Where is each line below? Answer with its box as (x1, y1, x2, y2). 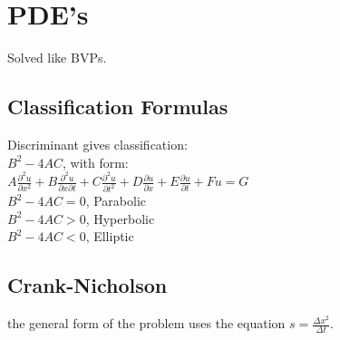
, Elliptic (85, 227, 134, 246)
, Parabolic (85, 191, 146, 210)
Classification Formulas (7, 92, 228, 121)
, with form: (62, 152, 129, 171)
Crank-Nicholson (7, 271, 168, 299)
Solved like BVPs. (7, 48, 107, 67)
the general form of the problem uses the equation (7, 314, 286, 333)
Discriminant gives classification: (7, 134, 188, 153)
